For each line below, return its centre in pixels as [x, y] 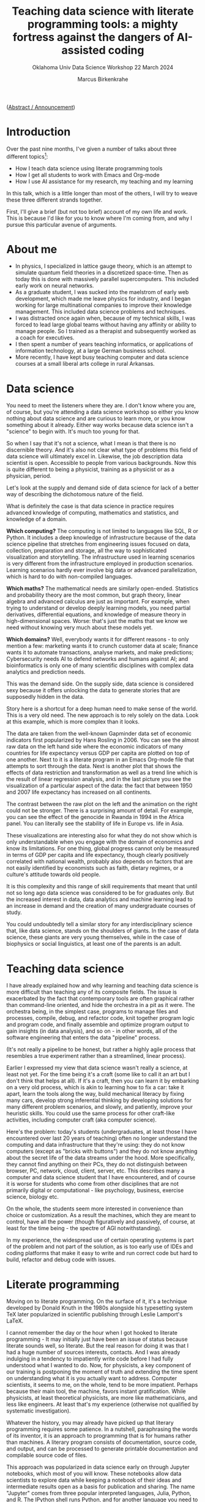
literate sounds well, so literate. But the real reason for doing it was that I [97, 1346]
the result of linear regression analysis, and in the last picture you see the [99, 779]
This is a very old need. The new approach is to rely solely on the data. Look [102, 715]
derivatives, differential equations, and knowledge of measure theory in [96, 614]
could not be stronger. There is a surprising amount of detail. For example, [100, 810]
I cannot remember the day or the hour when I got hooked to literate [92, 1333]
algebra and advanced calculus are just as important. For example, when [98, 602]
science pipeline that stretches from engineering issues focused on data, [99, 544]
